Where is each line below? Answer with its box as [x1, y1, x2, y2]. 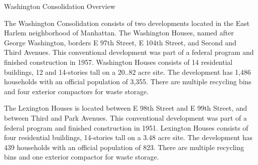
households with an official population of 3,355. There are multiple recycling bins [4, 76, 252, 87]
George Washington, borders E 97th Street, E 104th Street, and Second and [4, 37, 237, 47]
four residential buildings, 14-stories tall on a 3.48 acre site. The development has [4, 132, 253, 143]
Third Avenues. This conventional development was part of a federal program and [4, 47, 254, 57]
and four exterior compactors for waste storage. [4, 86, 149, 96]
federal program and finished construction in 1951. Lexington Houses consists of [4, 122, 249, 133]
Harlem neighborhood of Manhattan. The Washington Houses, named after [4, 27, 234, 38]
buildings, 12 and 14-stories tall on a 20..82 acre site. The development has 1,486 [4, 66, 251, 77]
